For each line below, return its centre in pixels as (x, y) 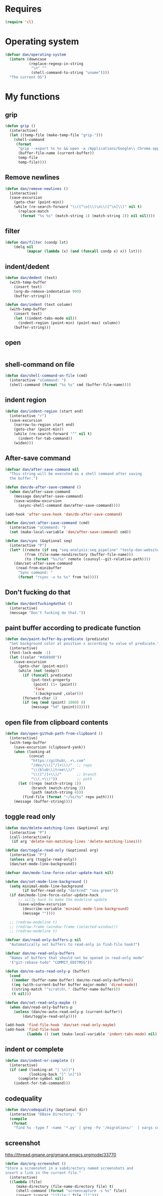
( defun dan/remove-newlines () (37, 189)
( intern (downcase (28, 59)
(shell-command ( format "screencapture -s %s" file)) (71, 1191)
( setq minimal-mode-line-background (46, 886)
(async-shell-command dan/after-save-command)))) (69, 505)
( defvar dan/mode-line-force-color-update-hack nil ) (59, 873)
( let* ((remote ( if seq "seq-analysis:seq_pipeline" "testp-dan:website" (85, 550)
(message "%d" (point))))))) (60, 707)
